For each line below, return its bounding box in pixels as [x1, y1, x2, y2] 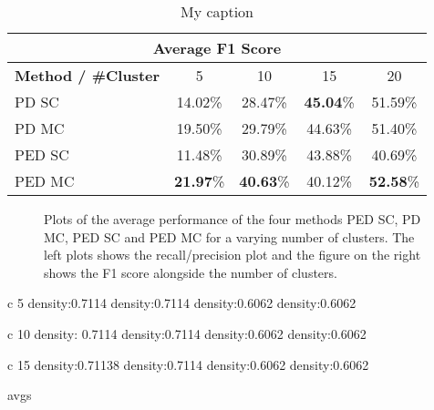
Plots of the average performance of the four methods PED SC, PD [44, 210, 421, 228]
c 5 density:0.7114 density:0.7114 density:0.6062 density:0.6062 [7, 293, 356, 313]
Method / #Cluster [15, 65, 160, 86]
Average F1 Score [152, 37, 282, 58]
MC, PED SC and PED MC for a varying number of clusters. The [44, 227, 415, 246]
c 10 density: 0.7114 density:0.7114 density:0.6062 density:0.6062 [7, 323, 367, 343]
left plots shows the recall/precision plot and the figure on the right [44, 245, 421, 264]
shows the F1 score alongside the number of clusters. [44, 262, 337, 282]
